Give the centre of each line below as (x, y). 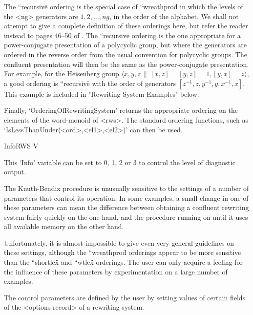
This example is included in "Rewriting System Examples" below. (102, 94)
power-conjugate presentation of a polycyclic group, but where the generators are (126, 45)
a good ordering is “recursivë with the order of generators (90, 83)
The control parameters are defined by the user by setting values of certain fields (125, 297)
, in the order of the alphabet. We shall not (174, 16)
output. (15, 172)
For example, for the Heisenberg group (62, 73)
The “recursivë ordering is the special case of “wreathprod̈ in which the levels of (124, 6)
